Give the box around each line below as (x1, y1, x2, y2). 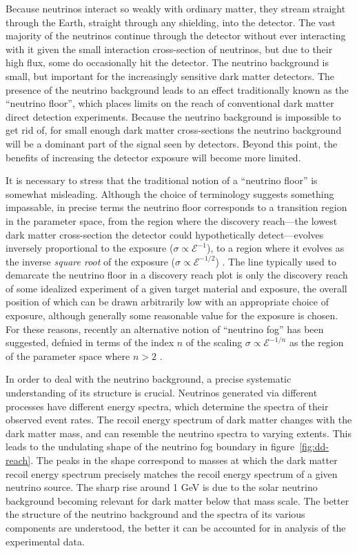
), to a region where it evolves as (206, 241, 345, 255)
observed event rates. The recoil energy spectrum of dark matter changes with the (6, 412, 352, 427)
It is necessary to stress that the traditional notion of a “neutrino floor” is (6, 173, 318, 188)
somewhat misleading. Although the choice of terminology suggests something (6, 186, 334, 201)
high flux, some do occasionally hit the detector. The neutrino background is (6, 55, 329, 70)
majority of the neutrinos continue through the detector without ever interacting (6, 28, 346, 43)
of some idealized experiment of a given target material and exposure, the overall (6, 281, 347, 295)
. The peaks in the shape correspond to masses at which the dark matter (30, 453, 338, 467)
